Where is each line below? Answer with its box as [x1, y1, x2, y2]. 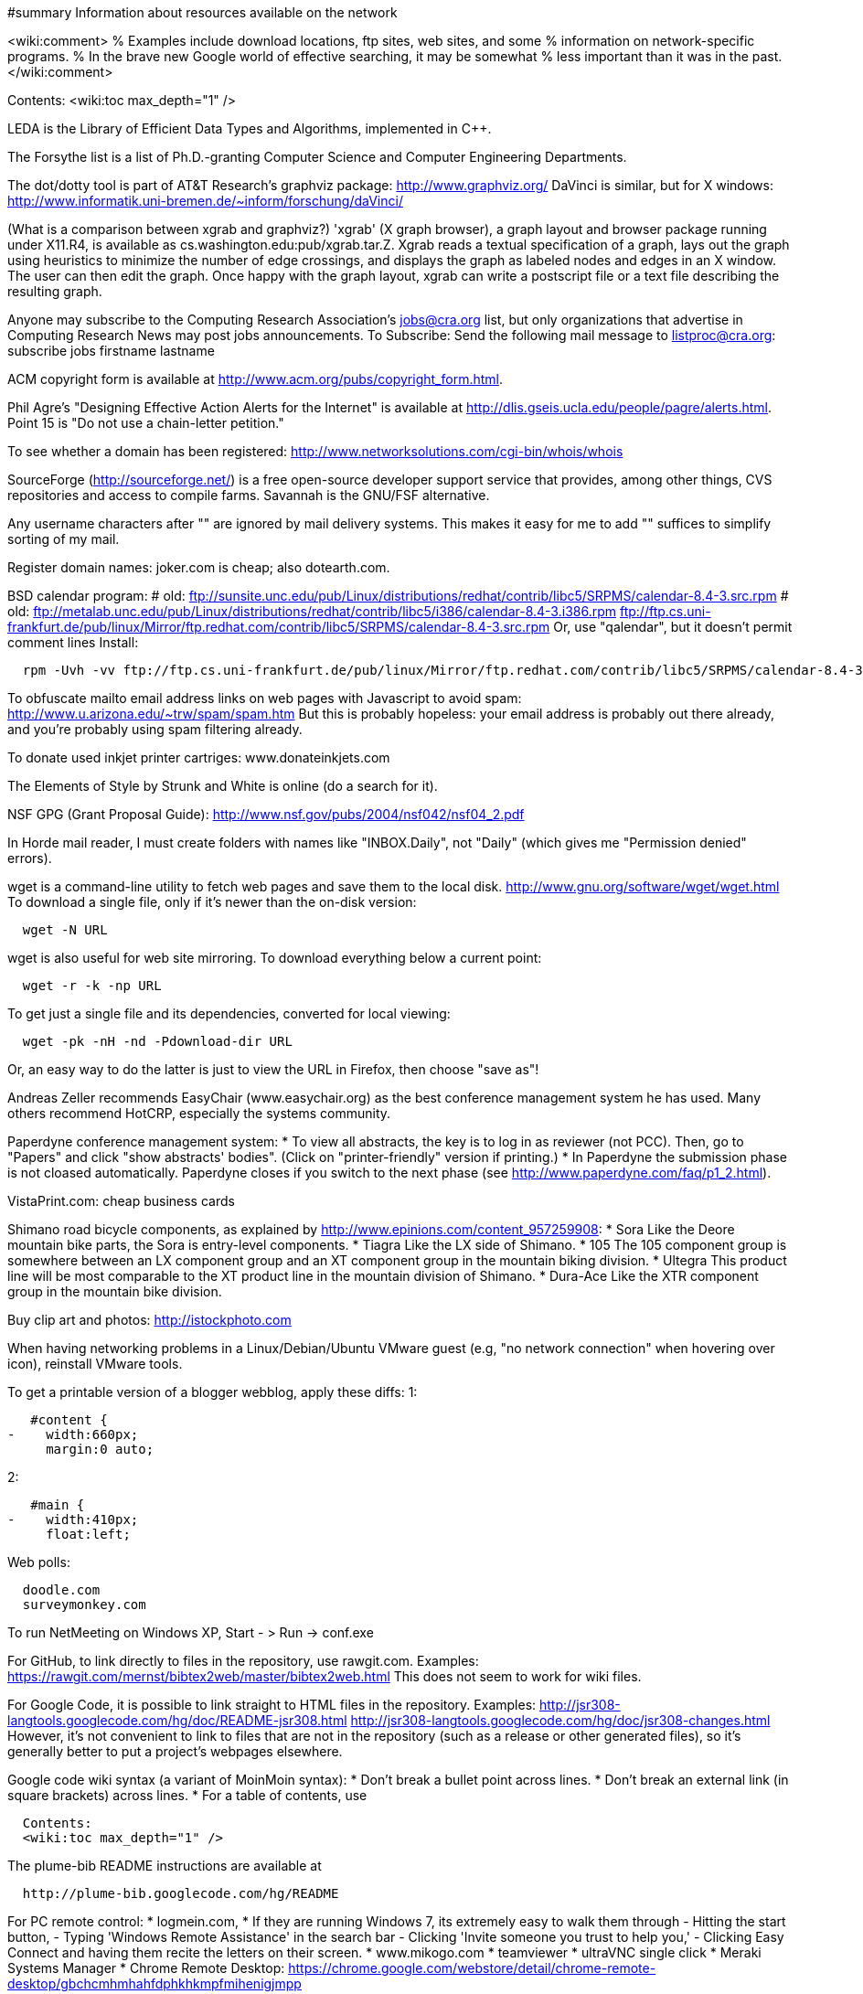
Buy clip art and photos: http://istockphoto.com [7, 1312, 292, 1328]
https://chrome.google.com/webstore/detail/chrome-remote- [288, 1960, 656, 1976]
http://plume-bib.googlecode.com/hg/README [22, 1886, 339, 1901]
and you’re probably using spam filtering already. [7, 721, 303, 737]
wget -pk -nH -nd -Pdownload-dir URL [22, 1034, 293, 1049]
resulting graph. [7, 283, 102, 299]
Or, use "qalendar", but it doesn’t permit [553, 619, 793, 634]
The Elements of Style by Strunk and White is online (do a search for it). [7, 778, 438, 794]
